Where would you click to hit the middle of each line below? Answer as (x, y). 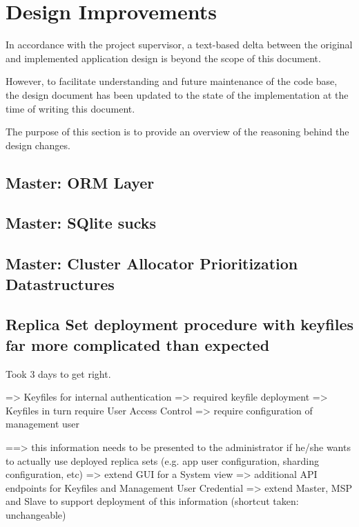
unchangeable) (36, 514)
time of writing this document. (70, 108)
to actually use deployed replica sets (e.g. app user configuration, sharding (163, 460)
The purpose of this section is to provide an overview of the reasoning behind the (177, 132)
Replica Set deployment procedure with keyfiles (179, 324)
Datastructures (60, 284)
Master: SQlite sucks (81, 223)
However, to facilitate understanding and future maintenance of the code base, (172, 81)
